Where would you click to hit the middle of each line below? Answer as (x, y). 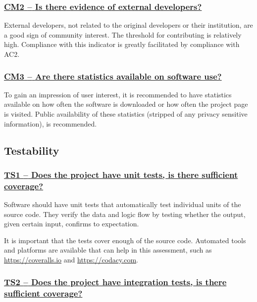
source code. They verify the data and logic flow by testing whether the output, (125, 214)
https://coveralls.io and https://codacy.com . (71, 260)
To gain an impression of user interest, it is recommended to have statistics (118, 94)
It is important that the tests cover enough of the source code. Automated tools (125, 240)
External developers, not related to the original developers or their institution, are (128, 25)
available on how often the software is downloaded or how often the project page (126, 104)
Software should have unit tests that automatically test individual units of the (123, 204)
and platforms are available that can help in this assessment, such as (108, 250)
